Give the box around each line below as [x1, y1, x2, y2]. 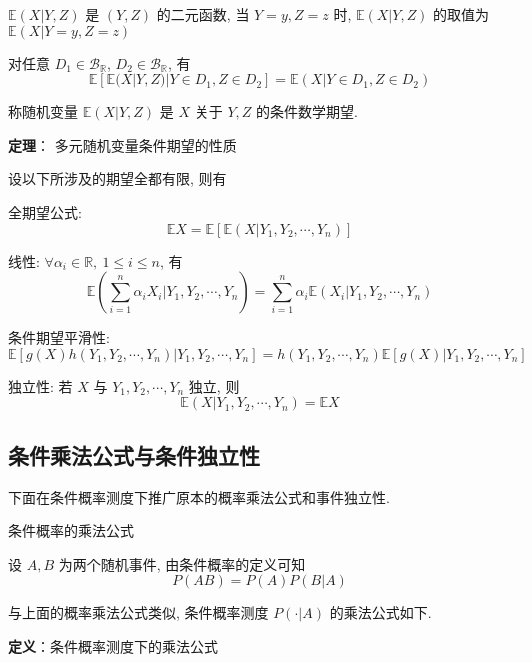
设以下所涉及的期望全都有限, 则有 [8, 168, 227, 189]
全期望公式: [8, 201, 82, 222]
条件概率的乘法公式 [8, 520, 134, 541]
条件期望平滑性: [8, 327, 110, 348]
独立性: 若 [8, 375, 73, 396]
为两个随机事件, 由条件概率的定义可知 [58, 553, 306, 574]
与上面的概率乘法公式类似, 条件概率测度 [8, 602, 269, 623]
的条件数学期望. [255, 101, 358, 122]
